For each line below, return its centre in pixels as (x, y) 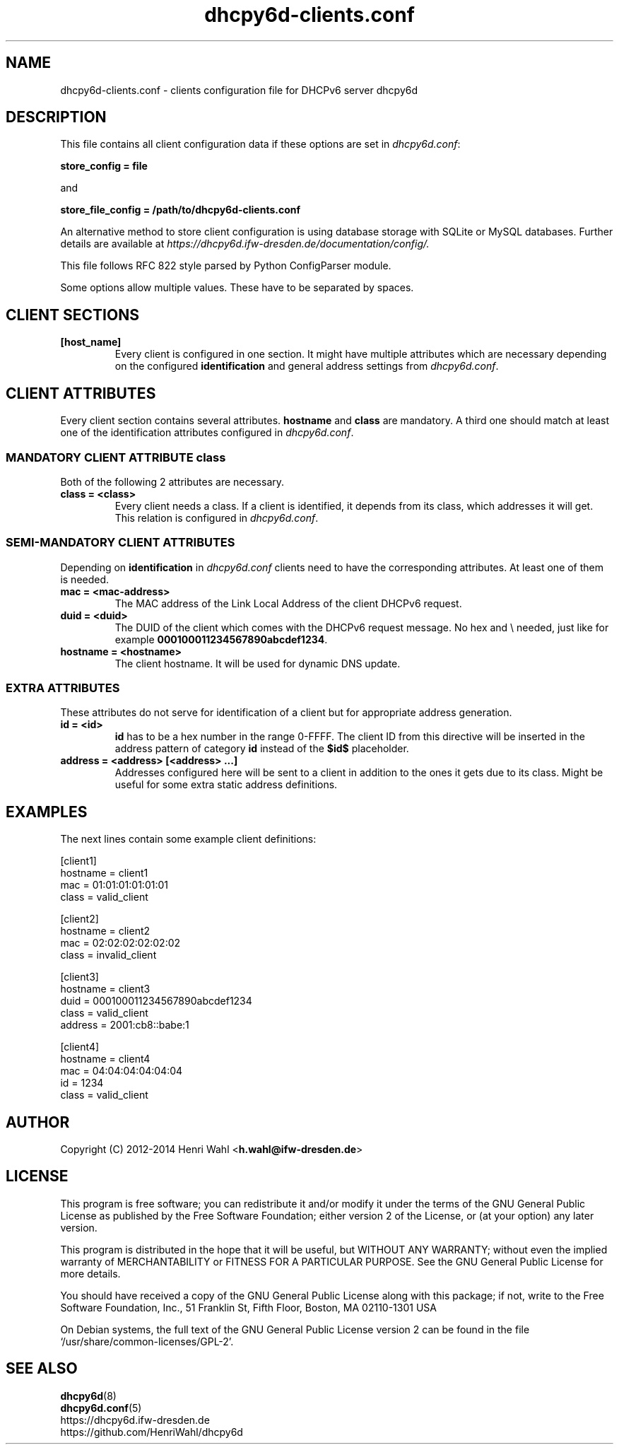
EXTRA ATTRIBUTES (63, 688)
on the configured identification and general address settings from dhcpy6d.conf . (307, 366)
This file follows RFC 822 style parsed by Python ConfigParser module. (226, 266)
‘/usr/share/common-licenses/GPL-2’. (147, 1341)
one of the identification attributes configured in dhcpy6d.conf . (207, 433)
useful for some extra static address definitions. (226, 785)
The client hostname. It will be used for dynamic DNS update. (258, 663)
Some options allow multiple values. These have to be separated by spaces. (237, 288)
